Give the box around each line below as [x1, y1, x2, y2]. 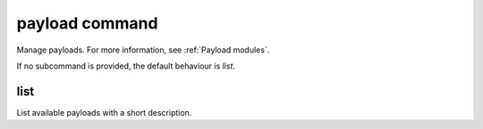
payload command [16, 13, 158, 33]
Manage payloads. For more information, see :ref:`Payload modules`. [16, 44, 270, 55]
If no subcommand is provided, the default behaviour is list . [16, 60, 236, 71]
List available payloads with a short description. [16, 107, 192, 117]
